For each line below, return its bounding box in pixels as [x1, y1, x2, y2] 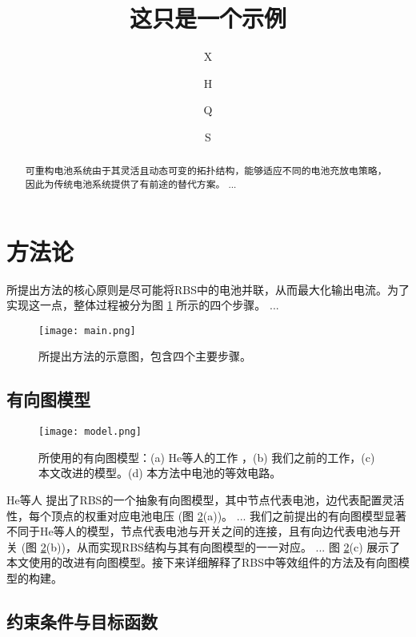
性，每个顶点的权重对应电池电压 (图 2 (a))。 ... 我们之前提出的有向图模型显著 [6, 507, 407, 524]
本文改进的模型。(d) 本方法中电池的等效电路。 [38, 464, 282, 481]
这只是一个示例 [129, 2, 286, 34]
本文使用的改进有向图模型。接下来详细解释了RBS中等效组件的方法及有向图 [6, 554, 398, 571]
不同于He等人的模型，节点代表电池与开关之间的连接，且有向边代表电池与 [6, 523, 390, 539]
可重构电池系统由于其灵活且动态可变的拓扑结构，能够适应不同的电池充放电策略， [25, 164, 387, 177]
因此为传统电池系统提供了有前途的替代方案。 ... [25, 177, 237, 190]
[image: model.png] [38, 426, 142, 438]
